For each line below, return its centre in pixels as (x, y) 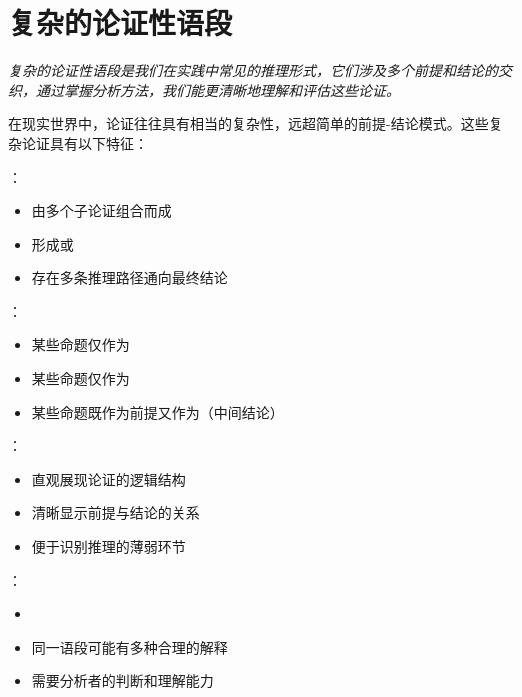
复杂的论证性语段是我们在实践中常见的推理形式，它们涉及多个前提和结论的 (253, 70)
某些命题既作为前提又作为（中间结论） (157, 411)
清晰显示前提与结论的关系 (115, 512)
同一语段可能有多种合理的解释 (129, 646)
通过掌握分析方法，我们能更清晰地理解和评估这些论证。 (217, 89)
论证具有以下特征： (84, 142)
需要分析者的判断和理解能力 (122, 680)
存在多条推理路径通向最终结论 (129, 277)
